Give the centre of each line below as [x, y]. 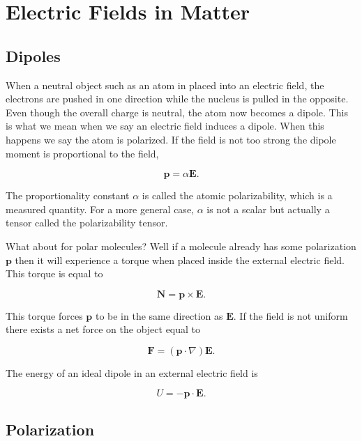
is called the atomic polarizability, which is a [237, 195]
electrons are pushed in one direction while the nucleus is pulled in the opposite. [177, 99]
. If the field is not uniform [291, 315]
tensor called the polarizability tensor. [87, 223]
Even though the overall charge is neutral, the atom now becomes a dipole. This [177, 112]
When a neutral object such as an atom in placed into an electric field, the [165, 85]
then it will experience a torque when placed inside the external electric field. [180, 260]
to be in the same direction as [159, 315]
